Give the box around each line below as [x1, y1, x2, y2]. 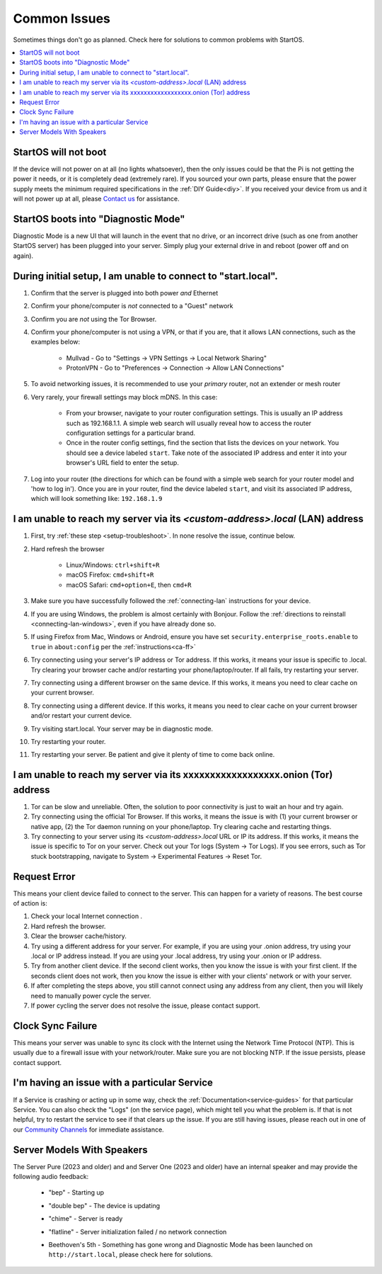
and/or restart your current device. [30, 711, 132, 720]
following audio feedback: [13, 1173, 89, 1181]
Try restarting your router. [30, 737, 106, 745]
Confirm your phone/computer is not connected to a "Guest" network [30, 302, 233, 310]
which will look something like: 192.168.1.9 [30, 495, 163, 503]
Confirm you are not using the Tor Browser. [30, 315, 157, 323]
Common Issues [13, 11, 111, 26]
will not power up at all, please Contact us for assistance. [13, 195, 180, 203]
